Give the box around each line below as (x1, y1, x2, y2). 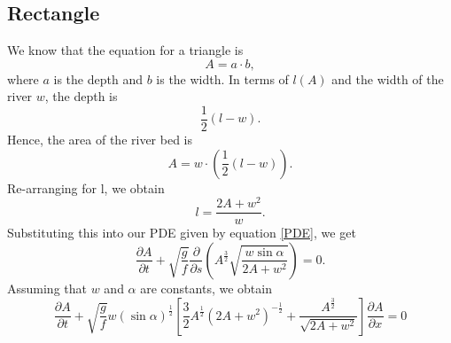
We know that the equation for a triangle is (7, 41, 244, 59)
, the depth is (44, 87, 118, 105)
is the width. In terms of (156, 69, 289, 88)
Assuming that (7, 278, 87, 297)
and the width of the (331, 69, 444, 88)
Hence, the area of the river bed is (7, 130, 193, 149)
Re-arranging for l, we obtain (7, 178, 165, 197)
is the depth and (53, 69, 143, 88)
